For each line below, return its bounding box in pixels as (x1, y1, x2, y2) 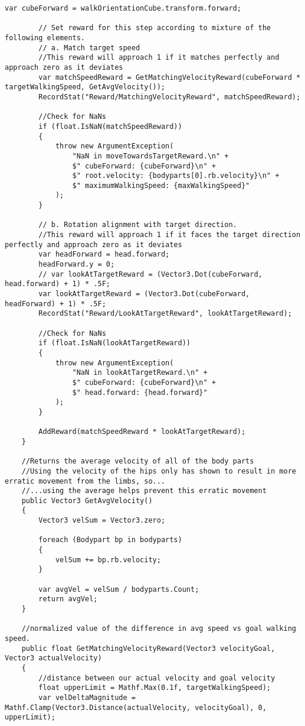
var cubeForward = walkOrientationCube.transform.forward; (5, 4, 241, 12)
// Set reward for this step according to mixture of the (38, 24, 271, 33)
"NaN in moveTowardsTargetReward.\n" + (72, 151, 229, 160)
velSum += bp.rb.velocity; (55, 555, 161, 564)
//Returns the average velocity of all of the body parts (21, 457, 254, 466)
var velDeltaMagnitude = (38, 693, 136, 702)
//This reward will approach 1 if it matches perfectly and (38, 53, 280, 62)
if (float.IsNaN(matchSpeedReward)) (38, 122, 182, 131)
